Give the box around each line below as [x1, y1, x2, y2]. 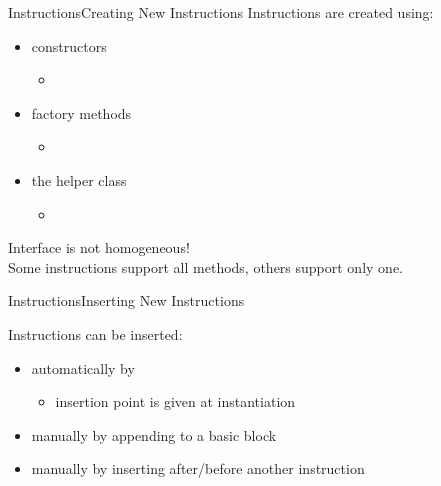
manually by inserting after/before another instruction [31, 458, 365, 479]
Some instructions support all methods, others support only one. [8, 256, 403, 277]
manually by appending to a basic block [31, 424, 277, 445]
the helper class [31, 169, 127, 190]
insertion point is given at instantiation [55, 391, 296, 412]
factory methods [31, 102, 132, 123]
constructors [31, 35, 107, 56]
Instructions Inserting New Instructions [8, 290, 245, 311]
